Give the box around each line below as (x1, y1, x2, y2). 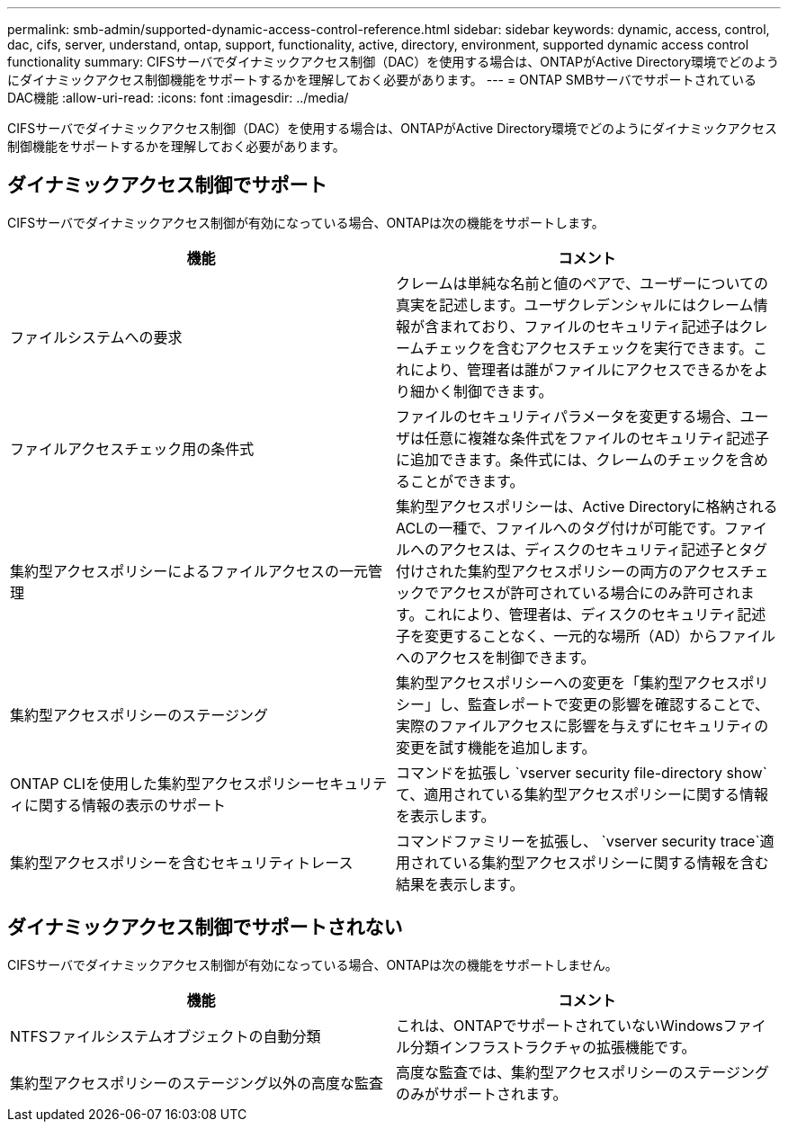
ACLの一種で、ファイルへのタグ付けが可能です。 (396, 518, 724, 537)
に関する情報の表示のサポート (24, 795, 227, 814)
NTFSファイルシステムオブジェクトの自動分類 (10, 1026, 321, 1045)
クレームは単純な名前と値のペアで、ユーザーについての (396, 273, 769, 292)
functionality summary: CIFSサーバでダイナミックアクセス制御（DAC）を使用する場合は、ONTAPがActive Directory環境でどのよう (7, 54, 780, 69)
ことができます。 (410, 471, 524, 490)
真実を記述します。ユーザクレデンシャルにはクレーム (396, 295, 754, 314)
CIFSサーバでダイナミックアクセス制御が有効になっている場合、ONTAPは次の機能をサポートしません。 (7, 956, 618, 972)
